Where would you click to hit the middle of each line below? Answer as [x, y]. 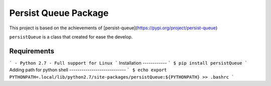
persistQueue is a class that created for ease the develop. [71, 37]
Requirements [32, 51]
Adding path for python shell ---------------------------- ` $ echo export [88, 70]
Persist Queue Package [59, 13]
